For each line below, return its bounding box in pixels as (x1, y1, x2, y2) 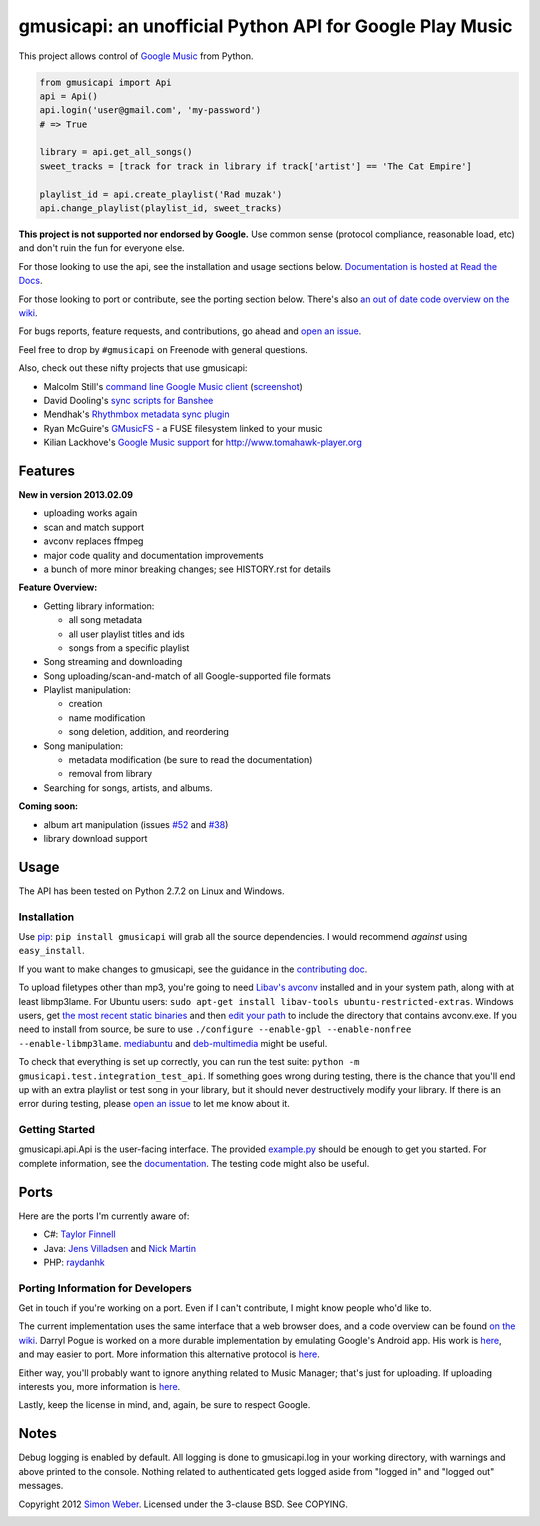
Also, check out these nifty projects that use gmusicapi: (18, 362, 248, 374)
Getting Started (18, 1123, 95, 1137)
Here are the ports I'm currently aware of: (18, 1210, 190, 1222)
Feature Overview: (18, 581, 98, 594)
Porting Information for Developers (18, 1281, 192, 1295)
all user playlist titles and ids (68, 628, 185, 640)
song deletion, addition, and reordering (68, 726, 230, 738)
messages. (18, 1480, 64, 1492)
